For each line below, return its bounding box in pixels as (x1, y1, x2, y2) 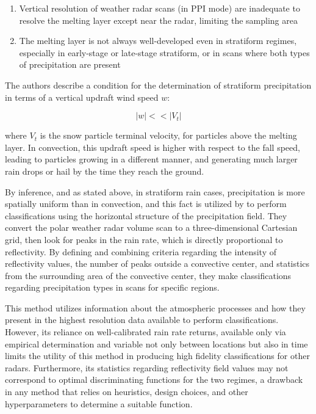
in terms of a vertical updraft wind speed (5, 90, 159, 103)
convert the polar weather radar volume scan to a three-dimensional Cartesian (5, 221, 298, 234)
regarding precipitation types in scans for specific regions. (5, 281, 220, 294)
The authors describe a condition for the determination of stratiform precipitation (5, 78, 312, 91)
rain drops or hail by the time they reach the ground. (5, 164, 204, 177)
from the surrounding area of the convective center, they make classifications (5, 269, 292, 281)
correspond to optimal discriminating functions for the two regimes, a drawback (5, 373, 303, 386)
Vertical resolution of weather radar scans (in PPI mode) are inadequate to (19, 2, 300, 14)
